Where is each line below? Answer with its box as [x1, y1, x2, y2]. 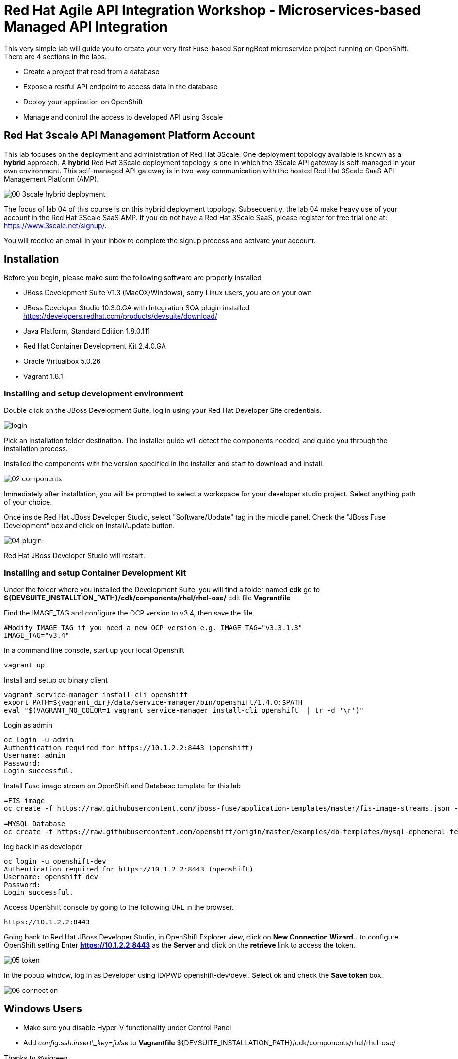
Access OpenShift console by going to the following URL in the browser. [4, 903, 234, 911]
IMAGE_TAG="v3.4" [4, 631, 69, 639]
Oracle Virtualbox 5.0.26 [23, 357, 101, 366]
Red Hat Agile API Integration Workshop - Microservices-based [4, 2, 421, 18]
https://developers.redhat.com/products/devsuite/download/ [23, 312, 217, 321]
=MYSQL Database [4, 820, 65, 828]
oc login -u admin [4, 735, 74, 744]
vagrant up [4, 661, 45, 669]
